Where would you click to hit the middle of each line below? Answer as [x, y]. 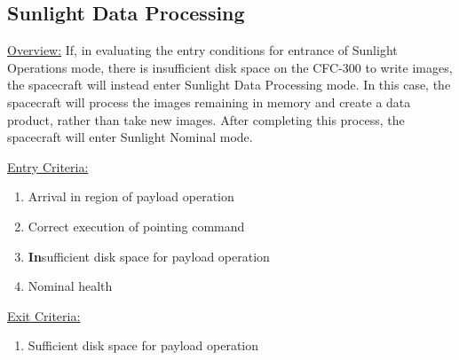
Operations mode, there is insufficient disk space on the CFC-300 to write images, [230, 67]
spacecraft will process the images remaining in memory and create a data [209, 102]
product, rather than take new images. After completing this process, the [206, 119]
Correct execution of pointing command [136, 226]
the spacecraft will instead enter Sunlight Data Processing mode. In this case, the [229, 85]
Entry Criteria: [48, 166]
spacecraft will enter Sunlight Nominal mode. [130, 137]
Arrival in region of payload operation [131, 196]
